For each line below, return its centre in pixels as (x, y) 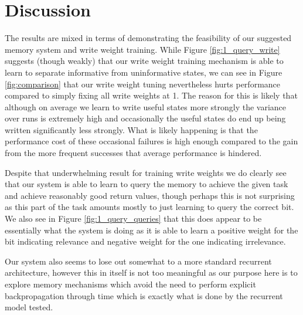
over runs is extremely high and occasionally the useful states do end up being (145, 118)
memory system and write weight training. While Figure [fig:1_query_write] (142, 49)
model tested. (29, 307)
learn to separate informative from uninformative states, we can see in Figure (144, 72)
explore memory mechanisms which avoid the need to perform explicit (130, 284)
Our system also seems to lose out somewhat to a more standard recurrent (138, 261)
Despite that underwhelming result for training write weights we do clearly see (146, 172)
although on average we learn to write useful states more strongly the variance (146, 106)
